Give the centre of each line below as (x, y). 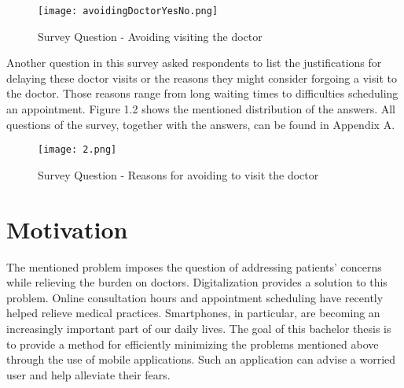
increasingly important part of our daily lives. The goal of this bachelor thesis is (199, 328)
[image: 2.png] (77, 150)
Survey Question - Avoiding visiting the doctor (150, 36)
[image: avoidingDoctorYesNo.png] (128, 11)
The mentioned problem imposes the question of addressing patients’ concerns (194, 266)
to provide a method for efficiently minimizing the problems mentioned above (193, 344)
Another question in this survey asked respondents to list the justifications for (194, 63)
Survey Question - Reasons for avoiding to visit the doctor (178, 174)
